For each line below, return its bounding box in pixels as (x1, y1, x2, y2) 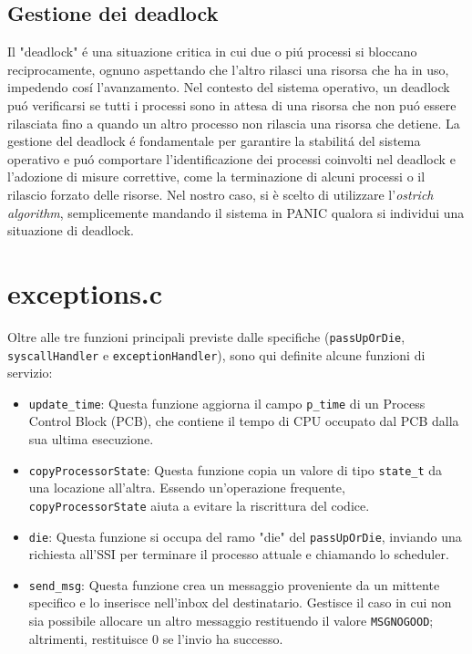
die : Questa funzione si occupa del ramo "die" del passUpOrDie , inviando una (28, 526, 462, 545)
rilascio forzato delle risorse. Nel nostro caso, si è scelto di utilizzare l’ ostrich (7, 184, 434, 203)
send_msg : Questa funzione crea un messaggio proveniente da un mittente (28, 575, 440, 594)
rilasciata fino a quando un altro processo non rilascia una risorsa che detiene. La (7, 113, 460, 132)
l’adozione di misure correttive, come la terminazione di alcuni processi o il (7, 167, 426, 186)
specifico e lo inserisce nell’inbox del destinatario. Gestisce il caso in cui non (28, 593, 452, 612)
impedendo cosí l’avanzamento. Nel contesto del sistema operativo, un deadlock (7, 78, 450, 97)
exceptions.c (7, 274, 163, 311)
